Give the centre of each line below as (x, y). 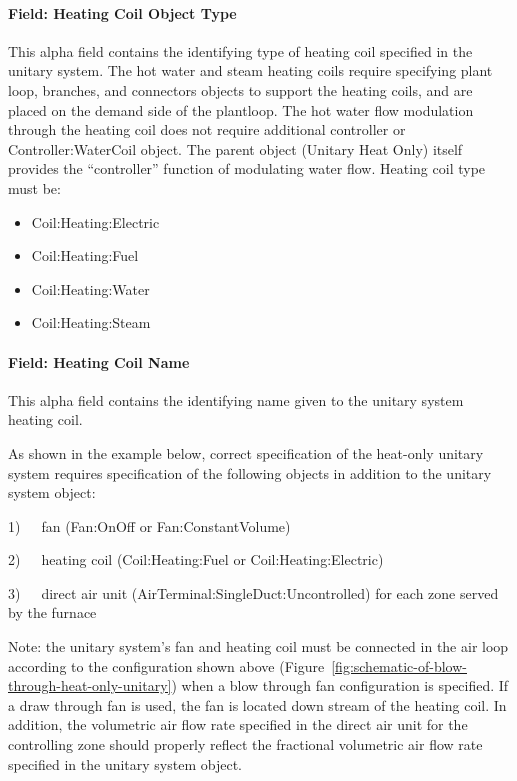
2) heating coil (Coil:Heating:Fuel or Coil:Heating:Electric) (196, 559)
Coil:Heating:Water (90, 288)
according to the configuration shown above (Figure (166, 665)
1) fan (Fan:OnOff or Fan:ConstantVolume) (149, 525)
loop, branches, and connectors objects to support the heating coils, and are (240, 89)
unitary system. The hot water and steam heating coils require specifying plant (250, 70)
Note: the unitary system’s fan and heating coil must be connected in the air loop (258, 646)
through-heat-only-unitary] (90, 685)
